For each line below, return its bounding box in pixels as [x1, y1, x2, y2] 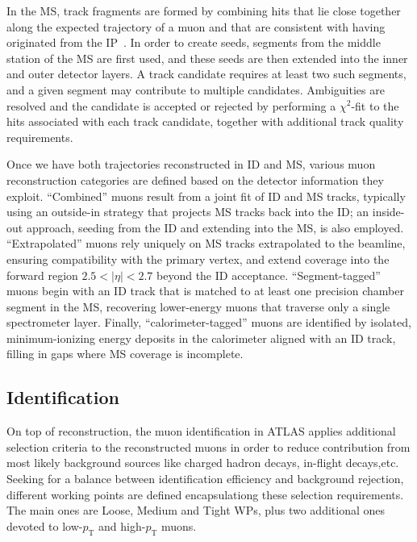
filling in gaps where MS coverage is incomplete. [6, 345, 244, 362]
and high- [98, 517, 146, 534]
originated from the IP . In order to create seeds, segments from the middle [6, 34, 381, 51]
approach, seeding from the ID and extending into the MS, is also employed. [26, 219, 404, 236]
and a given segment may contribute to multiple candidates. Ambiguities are [6, 81, 385, 98]
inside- [372, 203, 405, 220]
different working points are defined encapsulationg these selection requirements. [6, 486, 404, 502]
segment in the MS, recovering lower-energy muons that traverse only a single [6, 298, 390, 315]
